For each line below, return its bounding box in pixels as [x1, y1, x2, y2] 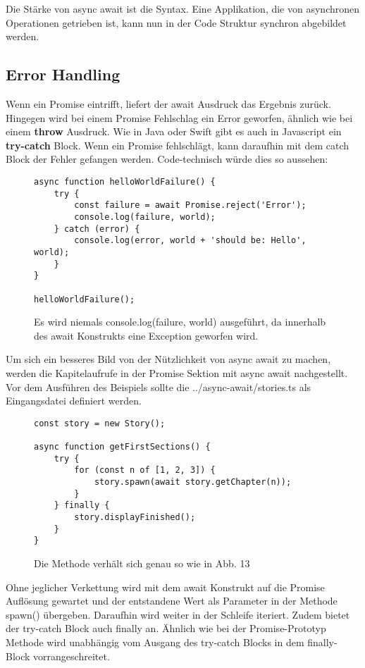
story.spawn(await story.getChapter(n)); [94, 477, 292, 488]
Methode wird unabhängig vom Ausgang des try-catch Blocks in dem [6, 634, 304, 649]
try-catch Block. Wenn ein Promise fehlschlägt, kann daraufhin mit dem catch [6, 137, 349, 152]
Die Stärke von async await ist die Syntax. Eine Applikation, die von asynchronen [6, 1, 360, 16]
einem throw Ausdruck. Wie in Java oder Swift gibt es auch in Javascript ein [6, 124, 342, 139]
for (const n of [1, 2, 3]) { [74, 465, 216, 476]
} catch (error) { [54, 223, 140, 234]
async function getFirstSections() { [34, 442, 211, 452]
